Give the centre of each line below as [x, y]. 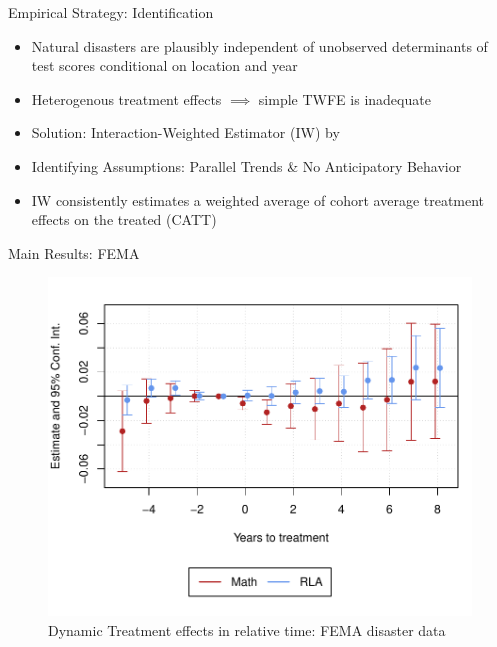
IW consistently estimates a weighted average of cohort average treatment [258, 199]
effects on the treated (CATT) [124, 219]
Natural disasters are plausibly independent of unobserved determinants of [259, 45]
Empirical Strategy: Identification [111, 12]
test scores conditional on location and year [164, 65]
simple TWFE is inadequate [344, 98]
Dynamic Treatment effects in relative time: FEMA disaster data [247, 629]
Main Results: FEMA [74, 252]
